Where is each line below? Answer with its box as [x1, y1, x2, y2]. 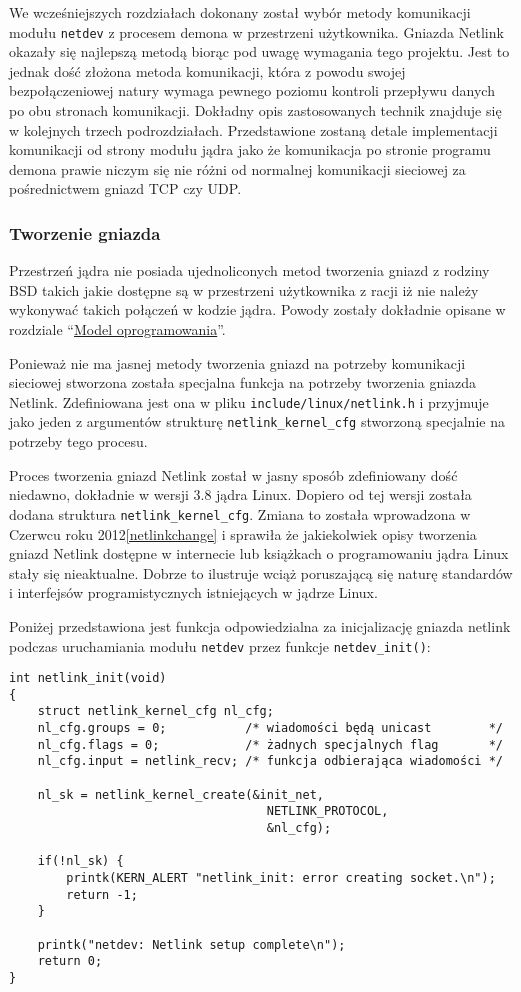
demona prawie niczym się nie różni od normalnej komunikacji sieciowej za [9, 158, 466, 179]
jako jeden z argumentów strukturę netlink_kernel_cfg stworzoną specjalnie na [9, 411, 505, 432]
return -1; [66, 887, 138, 902]
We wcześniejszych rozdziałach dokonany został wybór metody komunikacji [9, 2, 471, 22]
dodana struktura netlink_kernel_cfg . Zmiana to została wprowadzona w [9, 503, 471, 524]
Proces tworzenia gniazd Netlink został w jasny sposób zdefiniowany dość [9, 464, 458, 485]
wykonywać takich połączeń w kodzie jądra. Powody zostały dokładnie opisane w [9, 299, 506, 320]
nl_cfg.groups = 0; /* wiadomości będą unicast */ [37, 721, 503, 736]
